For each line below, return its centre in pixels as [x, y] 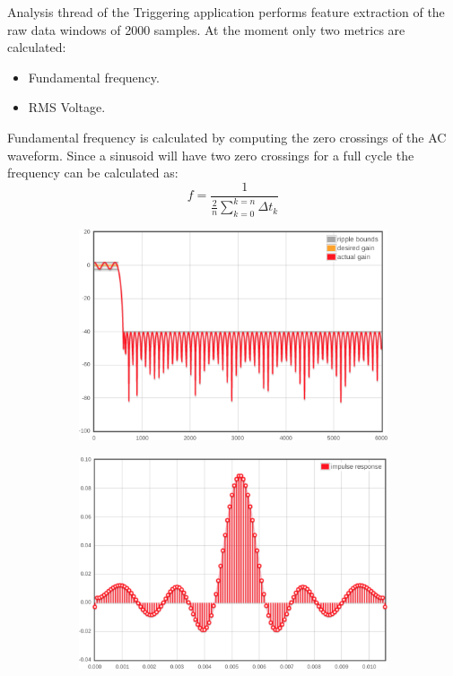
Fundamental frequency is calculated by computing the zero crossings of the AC [227, 137]
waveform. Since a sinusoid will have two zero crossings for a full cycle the [211, 155]
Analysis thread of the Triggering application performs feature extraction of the [226, 12]
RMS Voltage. [67, 107]
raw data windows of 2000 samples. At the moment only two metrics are [206, 29]
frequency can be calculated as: [93, 173]
